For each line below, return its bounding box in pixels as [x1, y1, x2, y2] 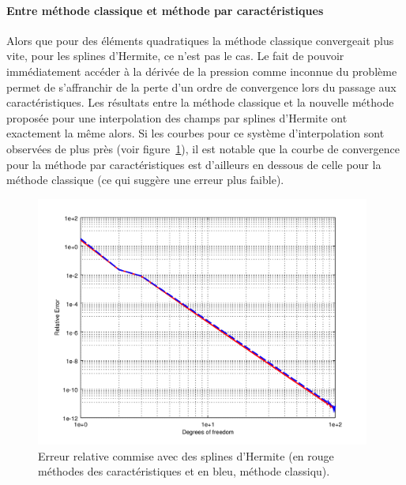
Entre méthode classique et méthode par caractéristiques [6, 2, 324, 18]
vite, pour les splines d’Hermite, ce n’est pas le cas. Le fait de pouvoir [6, 47, 344, 64]
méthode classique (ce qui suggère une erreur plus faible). [6, 171, 284, 188]
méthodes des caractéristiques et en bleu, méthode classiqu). [38, 463, 330, 479]
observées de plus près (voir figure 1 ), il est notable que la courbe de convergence [6, 140, 400, 156]
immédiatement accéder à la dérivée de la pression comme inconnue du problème [6, 62, 397, 79]
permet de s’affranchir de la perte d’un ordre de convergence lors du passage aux [6, 78, 397, 95]
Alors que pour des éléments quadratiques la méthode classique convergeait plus [6, 32, 394, 48]
